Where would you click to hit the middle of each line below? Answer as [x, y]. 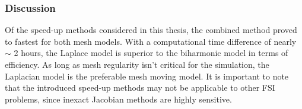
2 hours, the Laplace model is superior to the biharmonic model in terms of [151, 53]
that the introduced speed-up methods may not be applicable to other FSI [140, 87]
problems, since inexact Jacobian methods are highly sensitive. [118, 99]
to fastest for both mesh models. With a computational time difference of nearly [151, 41]
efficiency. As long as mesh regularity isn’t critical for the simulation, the [137, 64]
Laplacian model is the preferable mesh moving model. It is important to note [147, 76]
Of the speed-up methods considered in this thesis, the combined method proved [151, 30]
